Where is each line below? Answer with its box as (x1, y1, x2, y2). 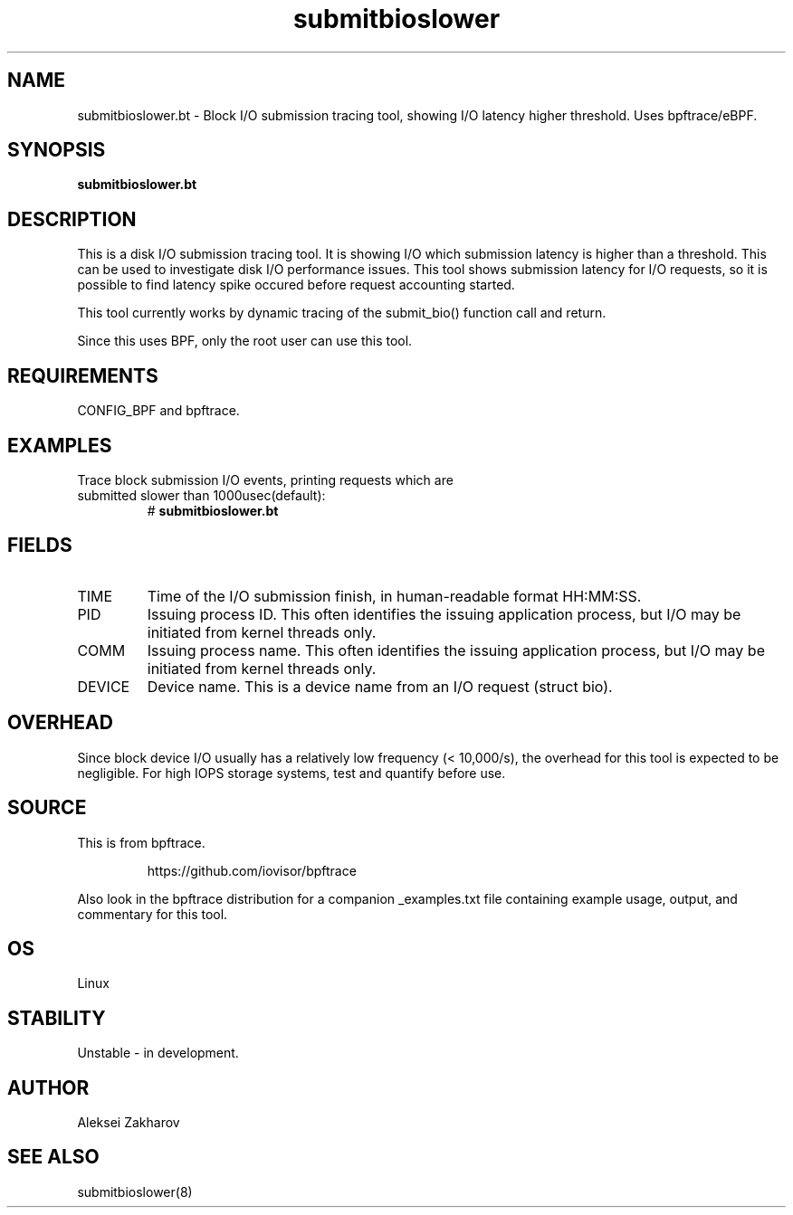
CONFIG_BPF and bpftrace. (77, 403, 240, 419)
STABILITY (7, 1006, 106, 1030)
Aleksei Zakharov (77, 1115, 180, 1131)
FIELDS (7, 534, 72, 557)
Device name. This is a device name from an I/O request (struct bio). (147, 677, 613, 696)
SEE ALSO (7, 1145, 100, 1169)
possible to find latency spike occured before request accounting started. (77, 277, 515, 293)
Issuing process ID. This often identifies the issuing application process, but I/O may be (147, 604, 741, 623)
